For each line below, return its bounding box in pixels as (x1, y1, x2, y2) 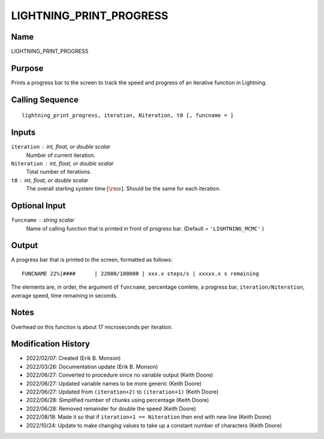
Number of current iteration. (26, 152, 96, 159)
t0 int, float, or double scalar (11, 177, 89, 184)
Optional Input (11, 201, 66, 211)
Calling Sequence (11, 95, 79, 105)
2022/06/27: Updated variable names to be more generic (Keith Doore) (26, 380, 202, 387)
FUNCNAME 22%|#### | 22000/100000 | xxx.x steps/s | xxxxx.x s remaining (22, 270, 259, 277)
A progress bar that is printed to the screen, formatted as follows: (11, 256, 173, 264)
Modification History (11, 339, 90, 349)
